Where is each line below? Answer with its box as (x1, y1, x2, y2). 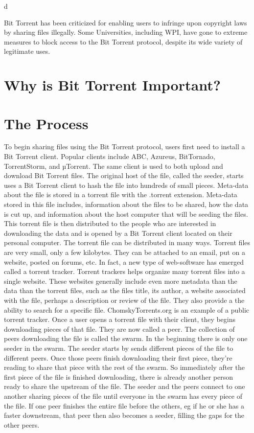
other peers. (4, 419, 40, 430)
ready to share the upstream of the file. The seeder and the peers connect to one (4, 381, 245, 391)
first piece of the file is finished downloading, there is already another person (4, 371, 233, 382)
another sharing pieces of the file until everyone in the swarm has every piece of (4, 390, 242, 401)
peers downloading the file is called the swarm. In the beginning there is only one (4, 333, 248, 343)
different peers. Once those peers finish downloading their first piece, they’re (4, 352, 232, 363)
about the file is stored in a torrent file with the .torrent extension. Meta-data (4, 189, 237, 200)
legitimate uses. (4, 46, 50, 56)
